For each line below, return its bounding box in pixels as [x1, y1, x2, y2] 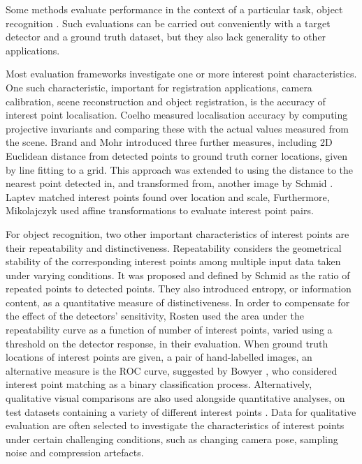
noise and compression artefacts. [6, 445, 144, 460]
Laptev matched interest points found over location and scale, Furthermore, [6, 189, 330, 204]
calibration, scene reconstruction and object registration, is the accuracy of [6, 93, 326, 108]
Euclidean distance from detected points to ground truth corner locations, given [6, 148, 348, 163]
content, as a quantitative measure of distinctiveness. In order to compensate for [6, 294, 350, 309]
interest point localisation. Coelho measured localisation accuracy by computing [6, 107, 348, 122]
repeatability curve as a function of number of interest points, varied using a [6, 322, 333, 337]
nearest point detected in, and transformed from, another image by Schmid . [6, 176, 333, 190]
